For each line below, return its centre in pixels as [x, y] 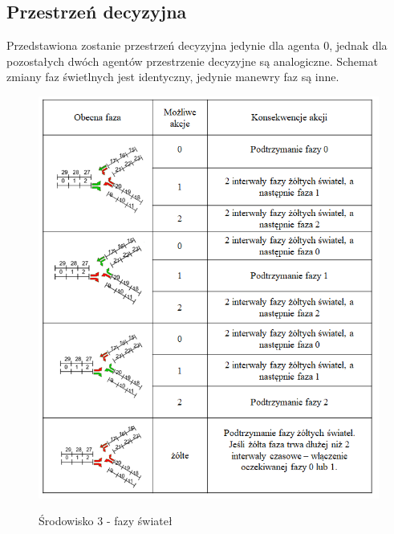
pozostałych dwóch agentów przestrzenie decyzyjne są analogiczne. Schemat [193, 61]
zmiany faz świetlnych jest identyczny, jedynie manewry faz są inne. [173, 77]
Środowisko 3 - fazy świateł [106, 521]
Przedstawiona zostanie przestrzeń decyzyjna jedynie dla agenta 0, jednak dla [197, 45]
